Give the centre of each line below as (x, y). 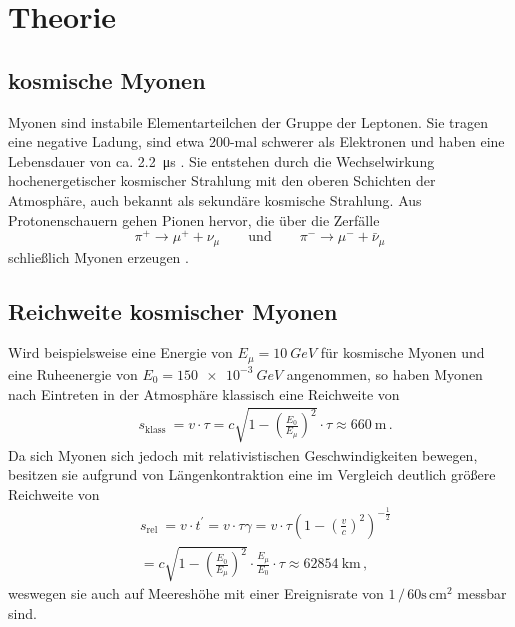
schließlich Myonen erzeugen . (98, 256)
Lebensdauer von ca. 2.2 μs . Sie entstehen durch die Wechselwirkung (221, 160)
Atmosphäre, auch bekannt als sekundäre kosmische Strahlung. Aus (215, 199)
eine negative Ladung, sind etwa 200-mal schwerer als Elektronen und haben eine (256, 141)
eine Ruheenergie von (73, 373)
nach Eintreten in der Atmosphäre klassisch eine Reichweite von (204, 393)
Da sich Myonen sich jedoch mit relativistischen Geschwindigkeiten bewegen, (243, 454)
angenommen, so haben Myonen (384, 373)
